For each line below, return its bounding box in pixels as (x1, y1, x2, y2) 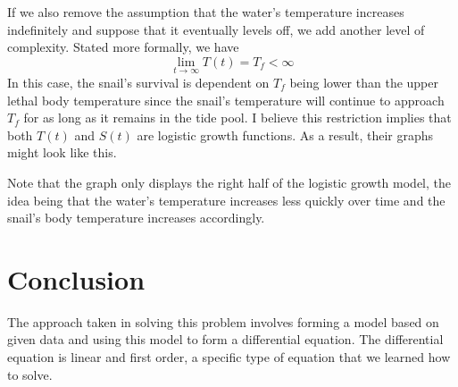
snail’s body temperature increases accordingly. (7, 208, 265, 227)
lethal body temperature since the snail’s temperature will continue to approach (7, 90, 445, 109)
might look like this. (7, 143, 117, 162)
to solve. (7, 365, 53, 383)
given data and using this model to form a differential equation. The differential (7, 330, 444, 349)
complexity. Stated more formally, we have (7, 38, 239, 56)
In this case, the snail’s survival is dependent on (7, 73, 270, 91)
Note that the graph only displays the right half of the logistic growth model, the (7, 172, 451, 191)
